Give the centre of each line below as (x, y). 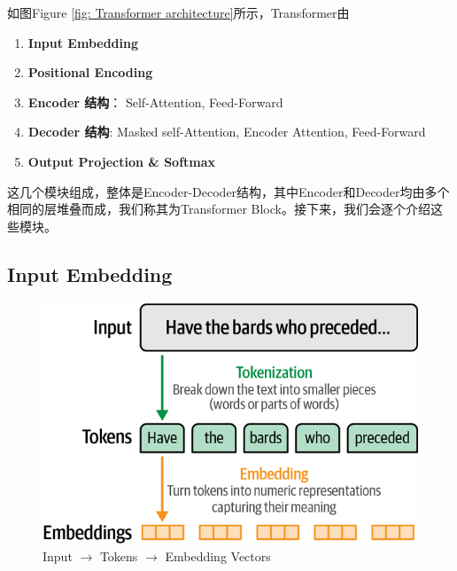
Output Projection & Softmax (122, 161)
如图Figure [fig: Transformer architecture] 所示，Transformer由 (178, 12)
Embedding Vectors (218, 555)
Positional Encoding (90, 72)
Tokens (119, 555)
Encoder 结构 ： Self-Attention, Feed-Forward (155, 102)
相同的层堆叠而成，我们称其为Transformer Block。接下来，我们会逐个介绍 (219, 209)
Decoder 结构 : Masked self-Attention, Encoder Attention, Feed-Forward (227, 132)
